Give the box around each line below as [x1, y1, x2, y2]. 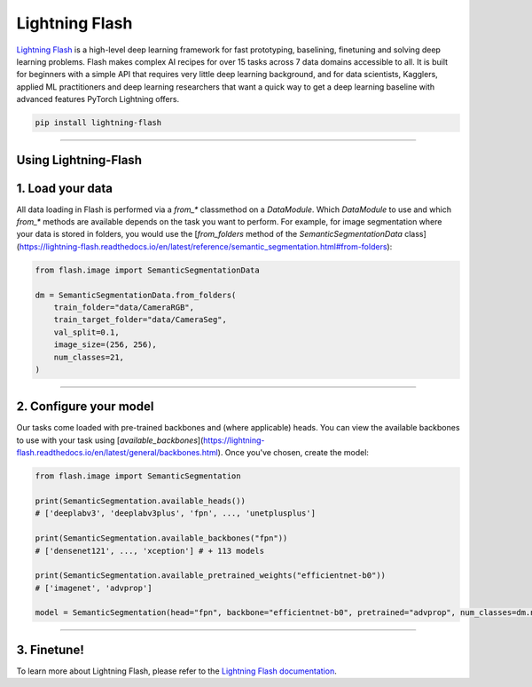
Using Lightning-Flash [16, 152, 142, 168]
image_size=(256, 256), [53, 340, 157, 350]
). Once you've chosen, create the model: [217, 447, 370, 458]
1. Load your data [16, 180, 113, 195]
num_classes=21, [53, 351, 124, 362]
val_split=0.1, [53, 327, 120, 337]
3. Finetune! [16, 642, 84, 657]
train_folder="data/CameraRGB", [53, 302, 195, 312]
